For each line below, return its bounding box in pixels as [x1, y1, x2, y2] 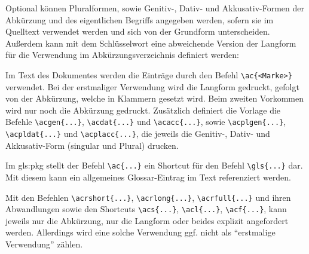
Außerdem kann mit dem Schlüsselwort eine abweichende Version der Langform [5, 36, 296, 49]
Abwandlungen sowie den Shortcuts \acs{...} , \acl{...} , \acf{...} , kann [5, 203, 287, 215]
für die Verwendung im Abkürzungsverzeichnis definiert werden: [5, 48, 239, 61]
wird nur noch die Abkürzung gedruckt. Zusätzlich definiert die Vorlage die [5, 103, 281, 116]
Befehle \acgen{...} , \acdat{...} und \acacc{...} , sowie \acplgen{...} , [5, 115, 286, 128]
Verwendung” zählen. [5, 238, 83, 250]
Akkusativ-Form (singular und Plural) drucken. [5, 139, 179, 151]
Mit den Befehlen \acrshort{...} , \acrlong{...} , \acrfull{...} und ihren [5, 191, 291, 203]
